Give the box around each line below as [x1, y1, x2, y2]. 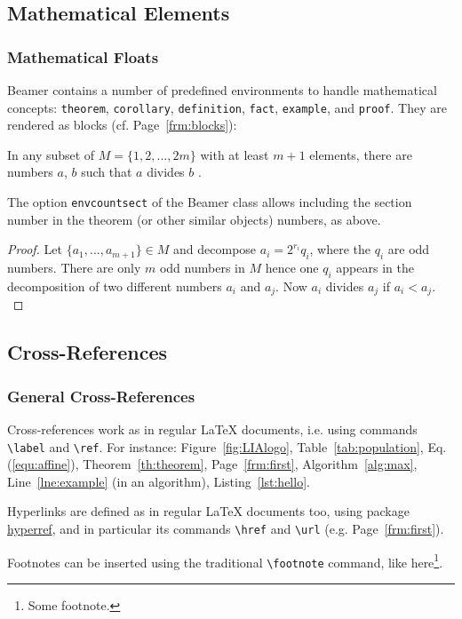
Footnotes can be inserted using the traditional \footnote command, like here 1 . [7, 550, 443, 571]
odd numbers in [159, 258, 245, 277]
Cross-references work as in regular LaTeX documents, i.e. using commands [7, 419, 418, 438]
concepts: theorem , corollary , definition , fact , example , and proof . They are [7, 98, 447, 116]
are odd [387, 240, 430, 258]
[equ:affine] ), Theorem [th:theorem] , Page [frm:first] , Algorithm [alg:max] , [12, 455, 418, 473]
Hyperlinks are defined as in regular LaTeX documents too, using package [7, 502, 410, 520]
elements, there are [309, 145, 412, 163]
